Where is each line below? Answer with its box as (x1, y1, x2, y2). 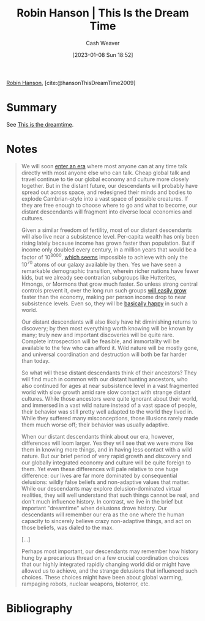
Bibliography (6, 601, 73, 615)
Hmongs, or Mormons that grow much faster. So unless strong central (21, 280, 198, 288)
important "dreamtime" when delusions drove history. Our (21, 505, 167, 512)
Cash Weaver (86, 39, 120, 46)
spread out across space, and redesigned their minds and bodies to (21, 188, 192, 196)
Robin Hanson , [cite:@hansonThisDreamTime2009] (6, 79, 136, 86)
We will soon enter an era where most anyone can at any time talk (21, 162, 188, 169)
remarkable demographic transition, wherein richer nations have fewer (21, 267, 199, 275)
